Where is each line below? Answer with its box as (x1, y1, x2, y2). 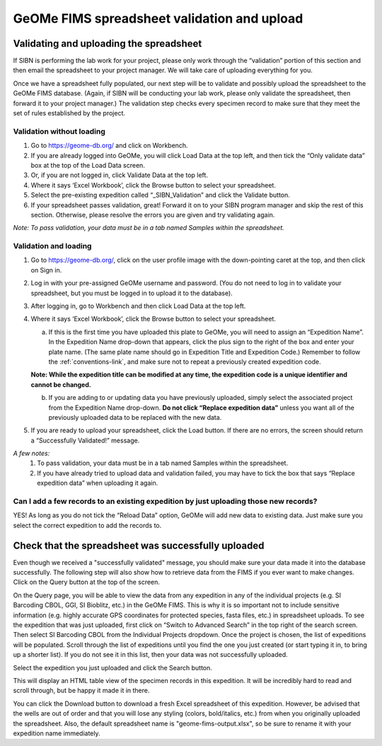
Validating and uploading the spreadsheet (13, 38, 202, 50)
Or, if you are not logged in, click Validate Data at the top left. (30, 171, 209, 180)
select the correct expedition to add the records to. (13, 521, 162, 529)
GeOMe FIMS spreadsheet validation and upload (13, 11, 303, 26)
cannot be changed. (30, 380, 91, 389)
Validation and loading (13, 241, 92, 251)
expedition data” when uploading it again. (37, 478, 158, 488)
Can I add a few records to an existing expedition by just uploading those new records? (13, 496, 318, 506)
